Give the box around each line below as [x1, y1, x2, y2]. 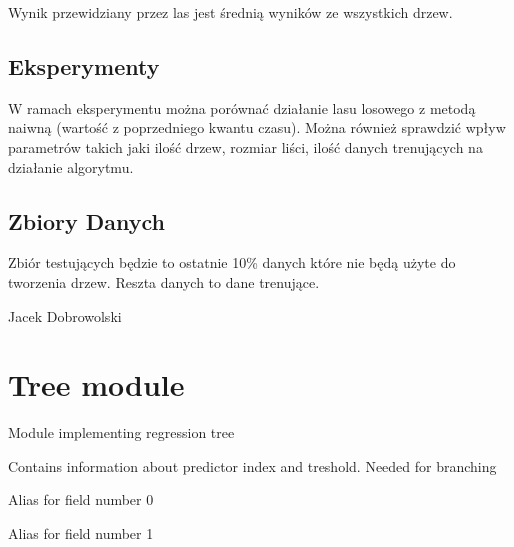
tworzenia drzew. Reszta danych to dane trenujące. [8, 271, 320, 292]
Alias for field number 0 [8, 489, 154, 510]
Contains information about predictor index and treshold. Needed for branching [8, 455, 497, 476]
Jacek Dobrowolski [8, 305, 122, 326]
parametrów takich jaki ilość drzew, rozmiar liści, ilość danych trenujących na [8, 136, 483, 157]
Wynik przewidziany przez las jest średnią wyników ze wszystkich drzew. [8, 2, 453, 22]
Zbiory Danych [8, 205, 165, 236]
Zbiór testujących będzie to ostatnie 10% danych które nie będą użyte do [8, 252, 456, 273]
